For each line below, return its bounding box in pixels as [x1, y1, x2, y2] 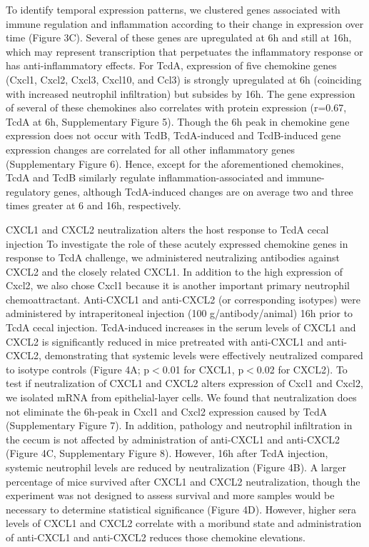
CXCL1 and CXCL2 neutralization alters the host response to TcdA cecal [6, 221, 329, 236]
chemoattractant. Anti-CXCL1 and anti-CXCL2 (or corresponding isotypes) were [6, 291, 361, 306]
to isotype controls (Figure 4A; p [6, 361, 150, 376]
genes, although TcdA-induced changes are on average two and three [54, 184, 353, 199]
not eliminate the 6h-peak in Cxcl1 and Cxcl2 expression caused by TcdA [6, 403, 328, 418]
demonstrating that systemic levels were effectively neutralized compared [44, 348, 363, 363]
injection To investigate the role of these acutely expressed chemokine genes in [6, 236, 348, 251]
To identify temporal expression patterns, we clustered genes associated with [6, 2, 340, 16]
